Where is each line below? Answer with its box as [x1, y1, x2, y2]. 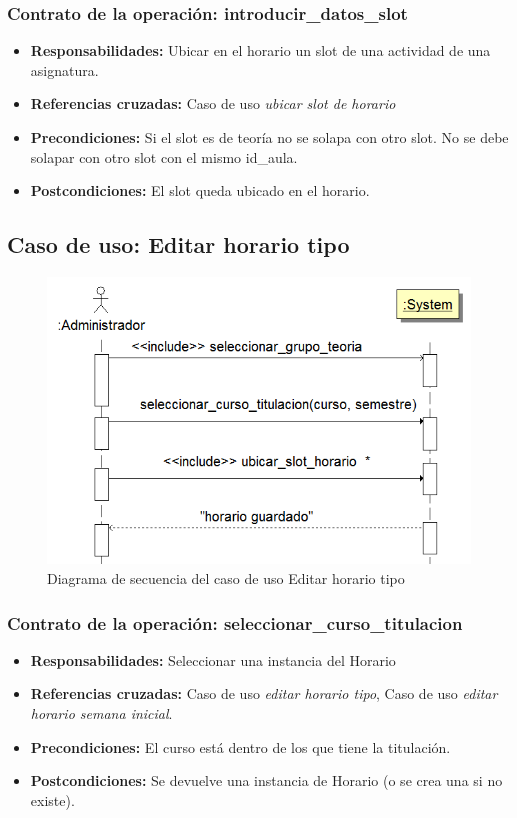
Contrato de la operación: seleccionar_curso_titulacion [7, 610, 463, 635]
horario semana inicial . [30, 703, 173, 724]
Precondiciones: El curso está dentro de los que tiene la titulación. [30, 736, 451, 757]
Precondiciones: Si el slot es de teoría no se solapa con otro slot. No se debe [30, 127, 509, 147]
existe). [30, 789, 75, 810]
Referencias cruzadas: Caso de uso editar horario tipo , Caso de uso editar [30, 683, 498, 704]
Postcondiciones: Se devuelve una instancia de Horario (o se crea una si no [30, 770, 503, 791]
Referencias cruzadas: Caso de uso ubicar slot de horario [30, 93, 396, 114]
